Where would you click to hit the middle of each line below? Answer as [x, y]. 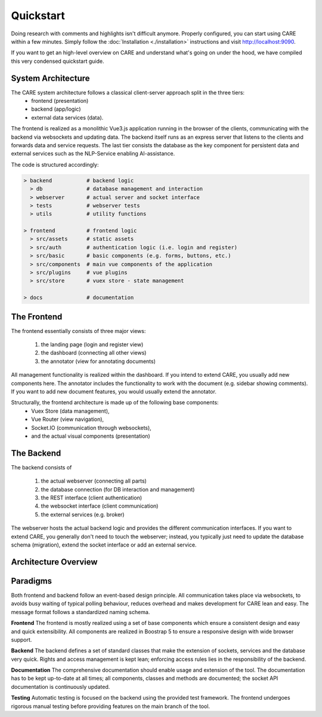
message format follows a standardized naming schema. [80, 612]
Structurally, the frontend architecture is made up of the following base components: [115, 402]
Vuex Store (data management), [70, 411]
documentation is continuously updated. [61, 687]
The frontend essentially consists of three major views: [78, 331]
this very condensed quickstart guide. [58, 61]
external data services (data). [67, 117]
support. [21, 639]
